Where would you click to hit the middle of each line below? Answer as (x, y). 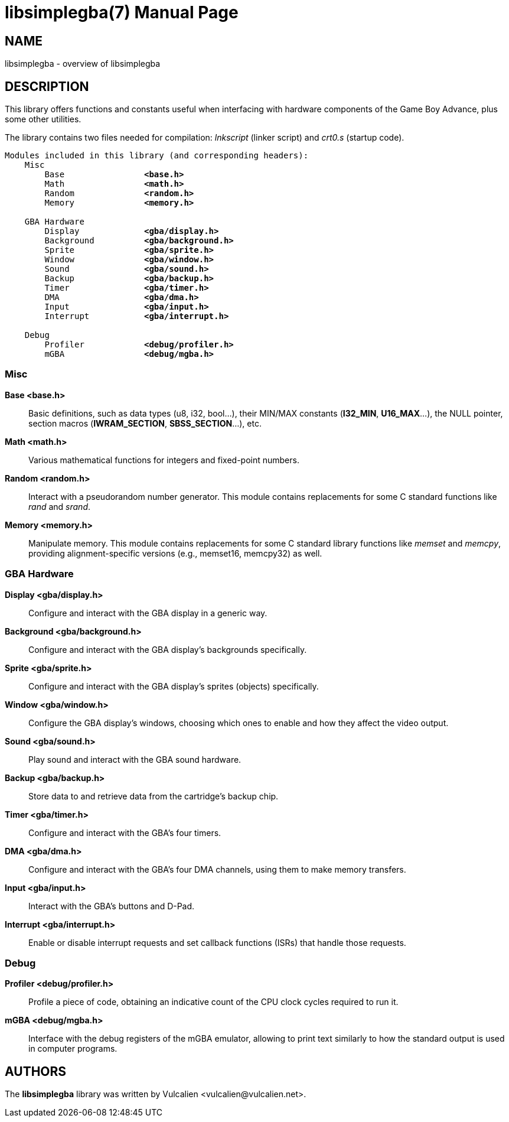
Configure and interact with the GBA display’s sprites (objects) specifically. (174, 686)
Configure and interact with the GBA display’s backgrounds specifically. (168, 649)
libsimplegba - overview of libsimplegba (83, 64)
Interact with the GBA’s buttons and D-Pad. (112, 906)
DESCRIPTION (47, 86)
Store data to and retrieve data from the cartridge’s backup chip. (154, 796)
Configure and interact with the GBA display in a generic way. (148, 613)
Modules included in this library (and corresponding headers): (157, 156)
